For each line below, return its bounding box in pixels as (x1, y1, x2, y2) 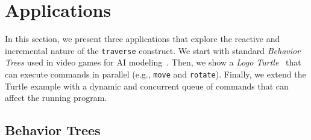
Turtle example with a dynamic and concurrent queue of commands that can (5, 79, 289, 92)
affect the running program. (5, 91, 107, 104)
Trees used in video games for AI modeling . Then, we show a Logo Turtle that (5, 56, 301, 68)
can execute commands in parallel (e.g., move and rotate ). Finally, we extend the (5, 67, 306, 80)
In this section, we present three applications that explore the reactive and (5, 32, 280, 45)
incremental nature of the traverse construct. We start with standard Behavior (5, 44, 301, 56)
